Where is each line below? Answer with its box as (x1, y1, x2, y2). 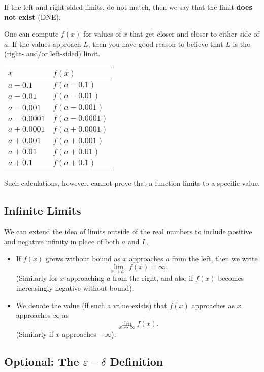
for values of (83, 28, 121, 39)
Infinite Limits (4, 202, 81, 218)
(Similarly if (16, 328, 53, 339)
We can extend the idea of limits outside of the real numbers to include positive (4, 226, 252, 236)
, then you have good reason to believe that (88, 38, 223, 49)
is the (233, 38, 250, 49)
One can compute (4, 28, 59, 39)
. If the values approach (8, 38, 81, 49)
